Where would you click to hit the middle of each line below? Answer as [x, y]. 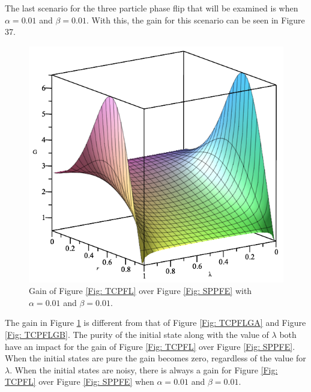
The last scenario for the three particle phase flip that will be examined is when [152, 8]
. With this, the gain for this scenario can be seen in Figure [195, 20]
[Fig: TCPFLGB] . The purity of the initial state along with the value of [137, 334]
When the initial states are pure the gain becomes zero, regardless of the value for [155, 358]
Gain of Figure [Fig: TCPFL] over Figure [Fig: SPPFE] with [140, 291]
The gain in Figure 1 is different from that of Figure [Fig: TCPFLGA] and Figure [155, 323]
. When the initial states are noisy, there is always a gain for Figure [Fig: [144, 369]
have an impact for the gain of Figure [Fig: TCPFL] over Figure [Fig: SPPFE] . [150, 346]
